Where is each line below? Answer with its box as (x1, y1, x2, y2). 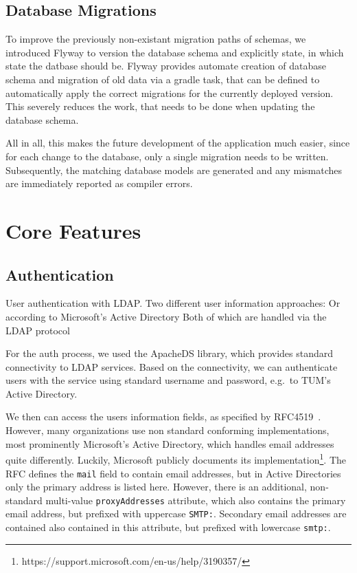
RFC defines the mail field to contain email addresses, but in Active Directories (5, 466, 341, 480)
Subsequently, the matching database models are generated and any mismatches (5, 162, 343, 177)
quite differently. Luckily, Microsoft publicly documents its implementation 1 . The (5, 451, 347, 466)
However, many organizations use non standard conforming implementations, (5, 423, 330, 437)
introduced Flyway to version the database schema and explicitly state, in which (5, 45, 344, 59)
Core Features (5, 216, 141, 244)
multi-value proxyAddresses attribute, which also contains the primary (45, 493, 346, 507)
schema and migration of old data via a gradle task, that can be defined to (5, 72, 320, 86)
